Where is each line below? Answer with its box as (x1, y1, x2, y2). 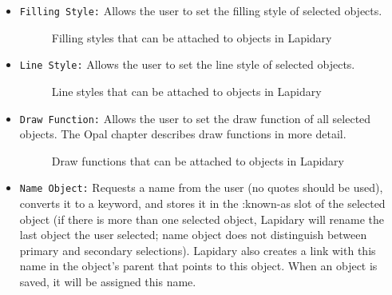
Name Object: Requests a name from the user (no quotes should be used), (19, 179, 383, 196)
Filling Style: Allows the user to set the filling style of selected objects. (19, 2, 382, 18)
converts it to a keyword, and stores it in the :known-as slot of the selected (19, 195, 386, 211)
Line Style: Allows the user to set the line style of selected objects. (19, 56, 355, 73)
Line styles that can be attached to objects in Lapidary (51, 82, 322, 99)
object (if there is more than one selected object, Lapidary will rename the (19, 210, 385, 227)
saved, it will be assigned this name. (19, 273, 196, 289)
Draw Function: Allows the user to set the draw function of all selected (19, 110, 371, 126)
